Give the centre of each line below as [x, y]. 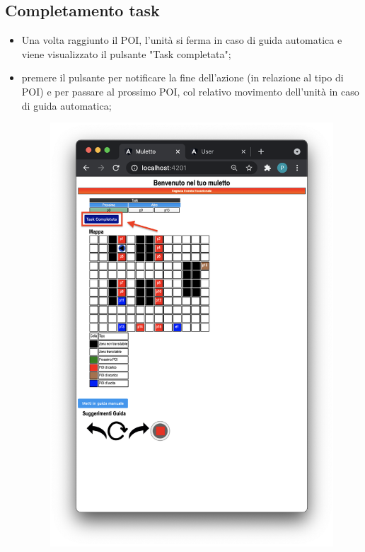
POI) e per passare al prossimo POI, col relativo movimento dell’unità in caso [190, 91]
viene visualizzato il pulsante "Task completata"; [126, 53]
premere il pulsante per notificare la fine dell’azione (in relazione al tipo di [182, 77]
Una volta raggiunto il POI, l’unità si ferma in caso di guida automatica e [182, 40]
